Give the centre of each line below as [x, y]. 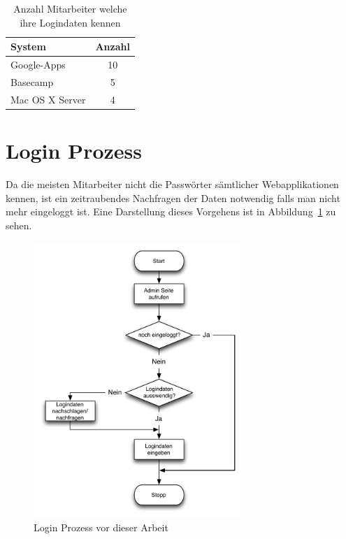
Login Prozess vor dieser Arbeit [101, 527]
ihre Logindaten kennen [70, 22]
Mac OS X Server [48, 99]
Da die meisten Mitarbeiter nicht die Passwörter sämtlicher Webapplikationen [172, 184]
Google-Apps [38, 65]
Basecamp [32, 81]
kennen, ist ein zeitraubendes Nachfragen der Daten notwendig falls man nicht [173, 197]
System [28, 46]
